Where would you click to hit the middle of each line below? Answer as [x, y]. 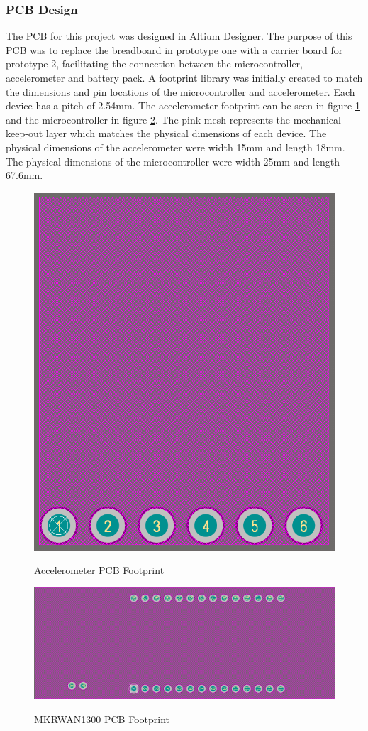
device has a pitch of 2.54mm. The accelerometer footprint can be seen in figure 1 [183, 105]
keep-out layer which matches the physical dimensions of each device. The [166, 133]
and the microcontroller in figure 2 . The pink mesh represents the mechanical [173, 119]
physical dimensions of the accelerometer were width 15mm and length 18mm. [175, 147]
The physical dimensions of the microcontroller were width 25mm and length [173, 161]
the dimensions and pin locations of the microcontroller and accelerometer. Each [180, 91]
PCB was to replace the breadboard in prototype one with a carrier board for [174, 49]
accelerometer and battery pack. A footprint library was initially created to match [184, 77]
